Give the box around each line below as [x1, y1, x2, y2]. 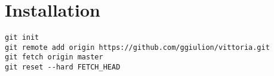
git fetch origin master [5, 53, 103, 62]
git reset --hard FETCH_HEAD [5, 63, 121, 72]
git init [5, 33, 39, 42]
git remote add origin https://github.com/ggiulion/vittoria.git [5, 43, 270, 52]
